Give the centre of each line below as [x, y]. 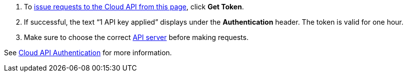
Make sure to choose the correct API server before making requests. [136, 37]
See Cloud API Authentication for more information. [88, 53]
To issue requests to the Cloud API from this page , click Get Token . [134, 7]
